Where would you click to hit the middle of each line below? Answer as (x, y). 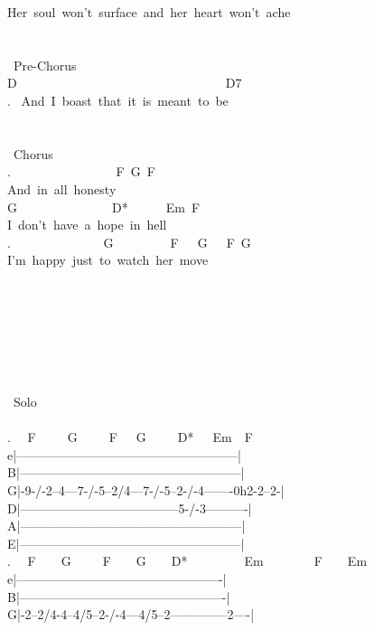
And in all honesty (62, 188)
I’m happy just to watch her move (108, 260)
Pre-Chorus (45, 65)
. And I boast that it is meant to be (118, 100)
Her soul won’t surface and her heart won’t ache (149, 12)
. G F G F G (129, 242)
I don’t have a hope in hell (87, 225)
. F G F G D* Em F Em (187, 561)
